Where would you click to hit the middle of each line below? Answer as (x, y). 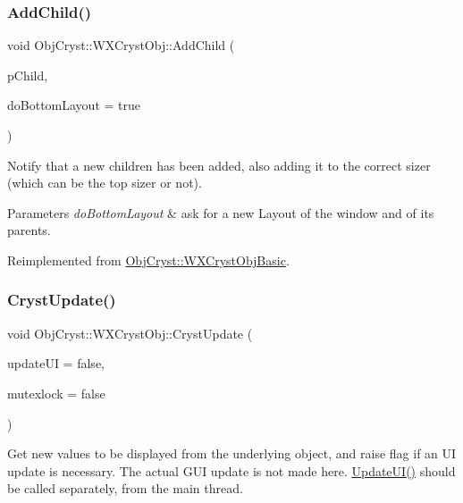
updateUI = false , (56, 363)
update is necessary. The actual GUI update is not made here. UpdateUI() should (231, 470)
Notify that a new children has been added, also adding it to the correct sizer (219, 165)
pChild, (28, 75)
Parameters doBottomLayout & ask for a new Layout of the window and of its (221, 212)
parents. (29, 230)
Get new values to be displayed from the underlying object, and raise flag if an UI (232, 453)
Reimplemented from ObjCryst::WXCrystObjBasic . (148, 260)
